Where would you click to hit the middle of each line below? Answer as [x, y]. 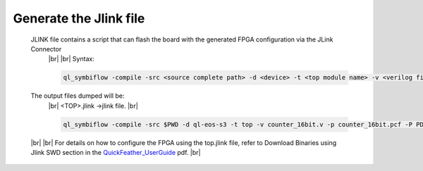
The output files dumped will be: [78, 96]
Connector [46, 49]
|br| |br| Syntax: [71, 59]
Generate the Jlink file [79, 18]
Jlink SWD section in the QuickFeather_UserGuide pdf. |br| [116, 153]
